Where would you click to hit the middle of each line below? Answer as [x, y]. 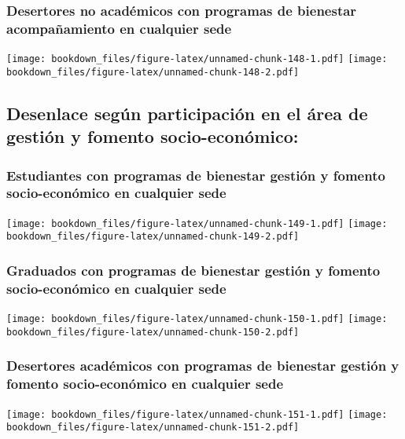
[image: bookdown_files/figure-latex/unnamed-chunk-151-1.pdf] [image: [197, 414]
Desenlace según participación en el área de [187, 113]
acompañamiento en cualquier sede [119, 28]
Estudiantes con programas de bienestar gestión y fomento [196, 175]
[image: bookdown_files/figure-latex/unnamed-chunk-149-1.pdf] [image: [197, 223]
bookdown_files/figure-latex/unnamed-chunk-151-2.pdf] [153, 428]
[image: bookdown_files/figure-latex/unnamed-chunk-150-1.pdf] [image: [197, 319]
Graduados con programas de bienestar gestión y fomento [193, 270]
